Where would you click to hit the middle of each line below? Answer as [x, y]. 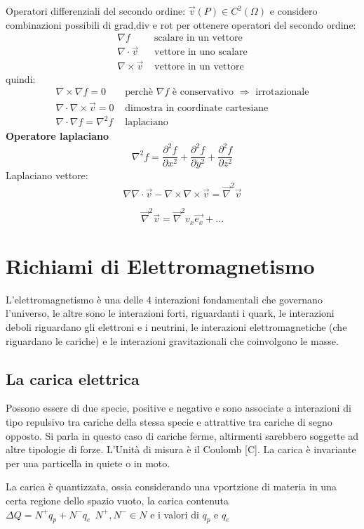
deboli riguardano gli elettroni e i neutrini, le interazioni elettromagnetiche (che [176, 327]
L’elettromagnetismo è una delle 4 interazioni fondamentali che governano [164, 299]
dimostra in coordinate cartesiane [197, 108]
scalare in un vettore [198, 38]
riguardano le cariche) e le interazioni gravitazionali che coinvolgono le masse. [172, 340]
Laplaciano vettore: [47, 175]
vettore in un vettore [199, 66]
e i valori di [175, 514]
